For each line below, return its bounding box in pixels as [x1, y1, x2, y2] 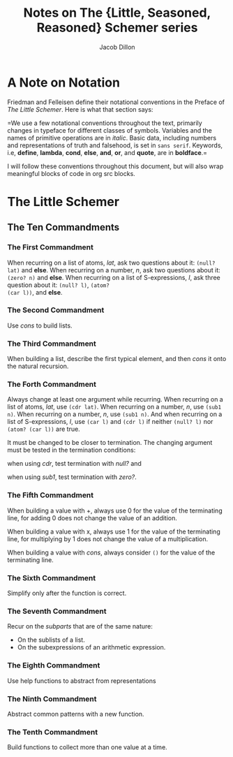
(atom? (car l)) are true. [7, 425, 80, 434]
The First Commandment [7, 242, 94, 252]
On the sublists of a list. [17, 635, 85, 644]
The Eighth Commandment [7, 661, 100, 670]
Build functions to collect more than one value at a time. [7, 743, 167, 751]
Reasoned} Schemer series [36, 20, 198, 36]
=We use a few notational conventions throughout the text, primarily [7, 119, 202, 127]
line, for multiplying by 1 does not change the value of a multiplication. [7, 534, 209, 543]
